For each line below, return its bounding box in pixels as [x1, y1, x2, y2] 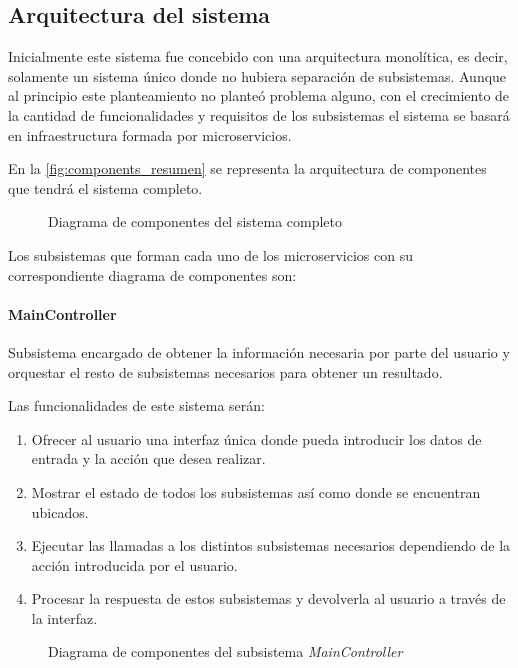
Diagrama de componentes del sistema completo [48, 211, 343, 232]
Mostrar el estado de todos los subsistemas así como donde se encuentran [31, 481, 481, 502]
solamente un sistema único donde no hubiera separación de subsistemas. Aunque [8, 65, 507, 86]
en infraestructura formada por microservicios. [8, 124, 292, 145]
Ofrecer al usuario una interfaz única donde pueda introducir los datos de [31, 428, 482, 449]
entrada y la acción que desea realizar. [31, 448, 266, 469]
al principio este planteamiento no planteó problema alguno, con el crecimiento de [8, 85, 510, 106]
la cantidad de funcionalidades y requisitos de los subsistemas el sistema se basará [8, 104, 510, 125]
